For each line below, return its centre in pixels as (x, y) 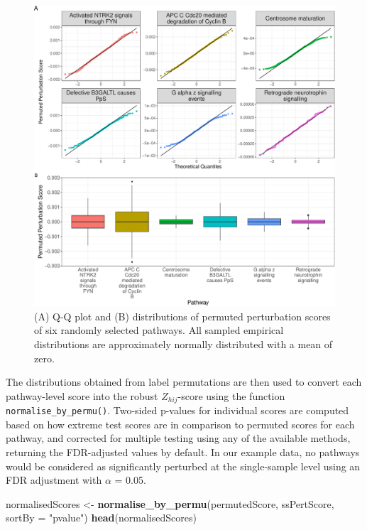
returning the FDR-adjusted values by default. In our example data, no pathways (183, 452)
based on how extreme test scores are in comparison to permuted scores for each (180, 424)
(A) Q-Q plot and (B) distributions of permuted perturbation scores (182, 316)
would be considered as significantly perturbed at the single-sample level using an (183, 466)
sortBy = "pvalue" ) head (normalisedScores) (101, 518)
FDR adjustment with (54, 480)
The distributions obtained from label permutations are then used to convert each (184, 382)
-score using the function (231, 395)
